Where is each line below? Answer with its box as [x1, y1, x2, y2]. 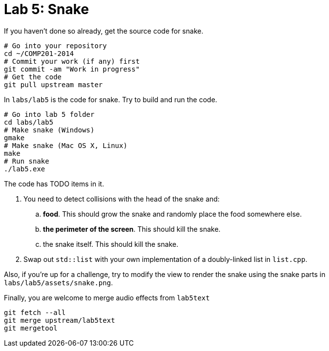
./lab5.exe [4, 165, 45, 173]
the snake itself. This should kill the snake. [43, 240, 179, 248]
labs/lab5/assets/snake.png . [4, 278, 113, 287]
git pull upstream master [4, 80, 103, 89]
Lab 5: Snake [4, 1, 89, 18]
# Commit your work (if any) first [4, 57, 140, 65]
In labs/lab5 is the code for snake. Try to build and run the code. [4, 95, 217, 104]
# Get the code [4, 73, 62, 81]
